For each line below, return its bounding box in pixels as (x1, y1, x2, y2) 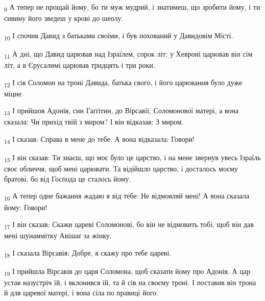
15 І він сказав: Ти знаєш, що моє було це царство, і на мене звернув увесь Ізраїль (4, 152, 261, 164)
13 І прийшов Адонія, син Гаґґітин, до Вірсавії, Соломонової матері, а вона (4, 105, 239, 117)
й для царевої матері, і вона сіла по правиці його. (4, 287, 158, 297)
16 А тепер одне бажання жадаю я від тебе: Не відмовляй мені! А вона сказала (4, 190, 250, 203)
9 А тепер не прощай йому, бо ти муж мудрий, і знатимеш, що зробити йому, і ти (4, 2, 260, 13)
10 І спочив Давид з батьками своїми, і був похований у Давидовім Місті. (4, 30, 233, 42)
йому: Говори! (4, 202, 47, 212)
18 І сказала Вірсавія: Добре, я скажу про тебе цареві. (4, 247, 172, 259)
